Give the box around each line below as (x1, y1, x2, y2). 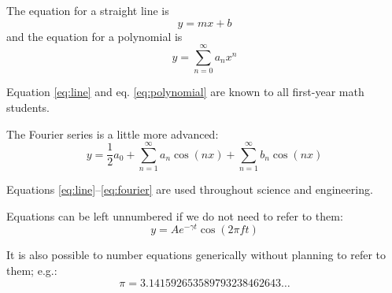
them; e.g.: (6, 262, 57, 279)
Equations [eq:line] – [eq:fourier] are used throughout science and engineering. (6, 181, 373, 198)
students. (6, 98, 50, 115)
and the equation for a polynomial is (6, 28, 183, 44)
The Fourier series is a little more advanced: (6, 125, 219, 142)
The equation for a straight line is (6, 2, 169, 18)
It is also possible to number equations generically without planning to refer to (6, 247, 386, 263)
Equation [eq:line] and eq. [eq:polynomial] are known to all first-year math (6, 83, 364, 100)
